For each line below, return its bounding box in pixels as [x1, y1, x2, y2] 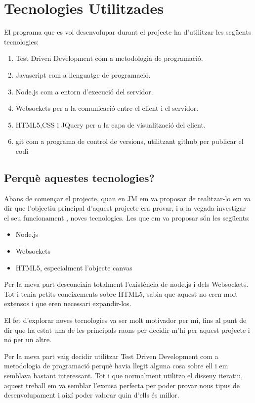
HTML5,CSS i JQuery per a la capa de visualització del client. [15, 119, 206, 130]
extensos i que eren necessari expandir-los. [4, 298, 131, 309]
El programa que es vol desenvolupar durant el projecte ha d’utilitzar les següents [4, 27, 252, 37]
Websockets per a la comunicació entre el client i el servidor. [15, 103, 199, 113]
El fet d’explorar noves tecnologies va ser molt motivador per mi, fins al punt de [4, 315, 247, 325]
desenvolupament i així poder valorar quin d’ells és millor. [4, 390, 179, 400]
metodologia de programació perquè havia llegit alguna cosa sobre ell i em [4, 360, 228, 371]
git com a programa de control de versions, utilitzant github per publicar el [15, 136, 244, 146]
